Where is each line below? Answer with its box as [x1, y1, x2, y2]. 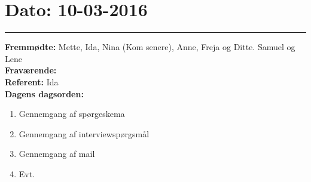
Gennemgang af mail [19, 147, 95, 160]
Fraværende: [5, 64, 57, 76]
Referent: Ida [5, 75, 59, 88]
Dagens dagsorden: [5, 87, 84, 100]
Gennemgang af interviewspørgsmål [19, 127, 150, 140]
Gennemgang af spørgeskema [19, 107, 125, 120]
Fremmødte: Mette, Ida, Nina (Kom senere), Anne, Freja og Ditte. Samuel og [5, 41, 295, 53]
